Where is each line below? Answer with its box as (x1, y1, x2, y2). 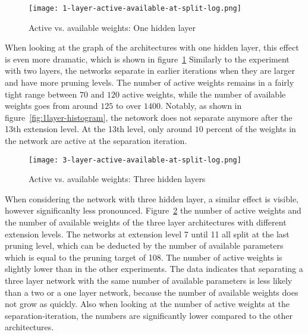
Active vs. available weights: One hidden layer (29, 21, 196, 33)
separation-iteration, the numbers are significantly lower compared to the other (5, 309, 293, 321)
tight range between (5, 87, 77, 100)
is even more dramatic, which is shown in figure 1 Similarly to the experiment (5, 52, 290, 65)
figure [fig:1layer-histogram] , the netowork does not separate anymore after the (5, 111, 293, 123)
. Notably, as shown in (160, 99, 242, 112)
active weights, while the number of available (122, 87, 286, 100)
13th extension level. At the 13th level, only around (5, 123, 193, 135)
